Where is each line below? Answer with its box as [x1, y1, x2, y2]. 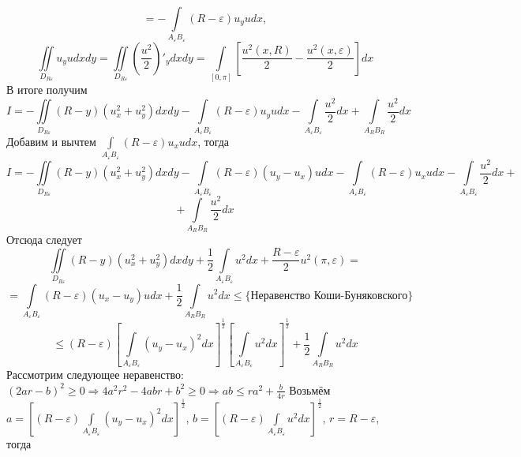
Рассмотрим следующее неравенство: [6, 366, 184, 383]
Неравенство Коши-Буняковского [250, 290, 408, 302]
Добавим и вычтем [6, 133, 96, 149]
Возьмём [289, 381, 331, 398]
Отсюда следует [6, 231, 82, 248]
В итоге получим [6, 81, 88, 98]
